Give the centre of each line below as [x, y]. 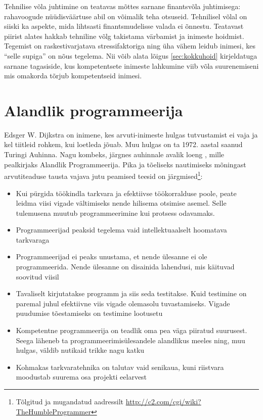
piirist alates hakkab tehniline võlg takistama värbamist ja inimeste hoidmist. [124, 36]
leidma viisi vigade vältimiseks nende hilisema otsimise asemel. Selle [121, 203]
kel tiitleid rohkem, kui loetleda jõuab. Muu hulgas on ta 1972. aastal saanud [123, 144]
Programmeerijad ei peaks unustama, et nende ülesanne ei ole [112, 256]
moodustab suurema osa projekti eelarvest [81, 377]
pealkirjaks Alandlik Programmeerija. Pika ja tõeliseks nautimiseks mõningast [125, 164]
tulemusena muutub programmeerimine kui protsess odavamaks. [115, 213]
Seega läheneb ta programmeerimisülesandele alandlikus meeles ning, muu [130, 340]
